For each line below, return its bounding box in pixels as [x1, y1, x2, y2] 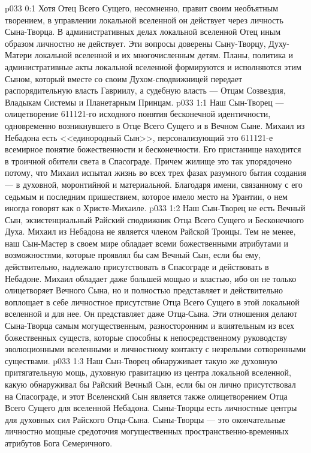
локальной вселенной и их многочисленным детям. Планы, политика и [34, 49, 293, 61]
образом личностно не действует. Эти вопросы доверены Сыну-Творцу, [5, 37, 266, 49]
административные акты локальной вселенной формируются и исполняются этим [5, 60, 301, 73]
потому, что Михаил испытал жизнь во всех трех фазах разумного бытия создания [5, 166, 306, 179]
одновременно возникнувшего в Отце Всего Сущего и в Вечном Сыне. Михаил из [5, 119, 305, 131]
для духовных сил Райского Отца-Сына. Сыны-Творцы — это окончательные [5, 413, 286, 425]
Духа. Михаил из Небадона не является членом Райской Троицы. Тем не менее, [5, 225, 296, 238]
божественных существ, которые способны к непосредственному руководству [5, 331, 288, 343]
